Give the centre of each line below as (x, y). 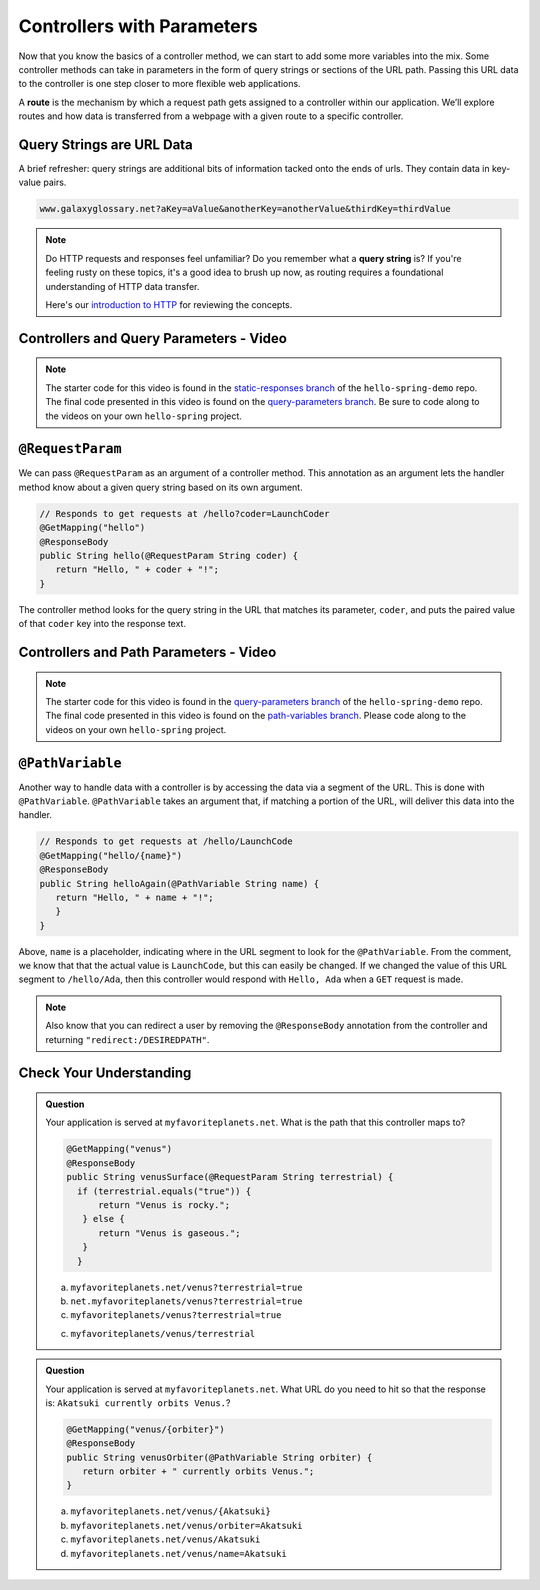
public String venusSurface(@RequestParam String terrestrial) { (230, 1177)
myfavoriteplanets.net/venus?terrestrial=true (186, 1287)
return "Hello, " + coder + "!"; (137, 569)
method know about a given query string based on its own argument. (161, 487)
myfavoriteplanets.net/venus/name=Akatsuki (178, 1553)
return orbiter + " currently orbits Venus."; (198, 1471)
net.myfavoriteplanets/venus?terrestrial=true (186, 1301)
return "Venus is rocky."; (164, 1205)
